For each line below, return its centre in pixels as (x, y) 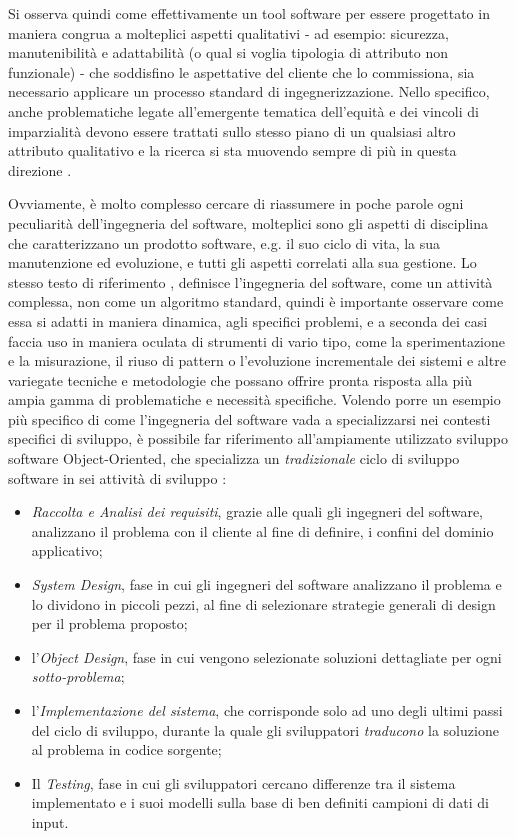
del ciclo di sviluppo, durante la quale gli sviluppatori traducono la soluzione (265, 729)
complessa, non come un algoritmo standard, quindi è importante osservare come (256, 301)
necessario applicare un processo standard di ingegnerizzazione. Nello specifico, (249, 91)
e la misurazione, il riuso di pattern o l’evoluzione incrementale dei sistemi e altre (257, 360)
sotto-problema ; (78, 676)
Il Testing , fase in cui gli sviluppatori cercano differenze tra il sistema (243, 782)
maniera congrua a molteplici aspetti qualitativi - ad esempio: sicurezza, (228, 32)
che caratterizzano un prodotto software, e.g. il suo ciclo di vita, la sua (224, 242)
